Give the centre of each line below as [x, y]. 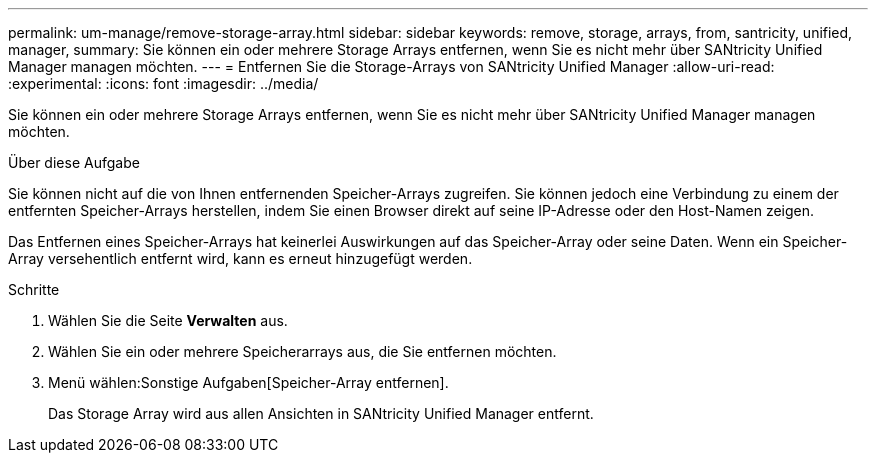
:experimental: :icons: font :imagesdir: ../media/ [163, 83]
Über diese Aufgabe [74, 162]
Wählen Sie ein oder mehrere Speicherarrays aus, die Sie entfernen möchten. [302, 351]
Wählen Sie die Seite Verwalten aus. [168, 320]
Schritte [34, 289]
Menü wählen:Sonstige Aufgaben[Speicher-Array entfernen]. [248, 382]
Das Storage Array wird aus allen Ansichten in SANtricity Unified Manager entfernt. [321, 413]
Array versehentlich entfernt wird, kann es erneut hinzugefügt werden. [240, 258]
